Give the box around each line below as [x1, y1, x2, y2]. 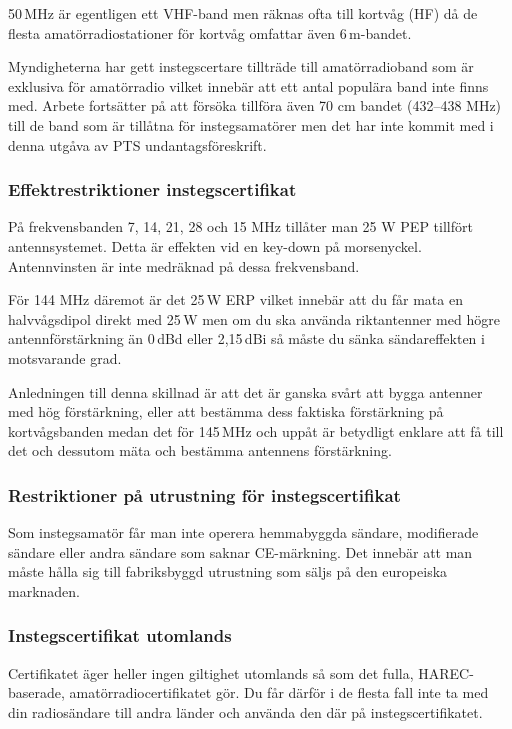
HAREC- [418, 662, 474, 683]
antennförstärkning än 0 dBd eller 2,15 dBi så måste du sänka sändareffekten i [8, 328, 485, 349]
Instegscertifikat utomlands [8, 623, 232, 648]
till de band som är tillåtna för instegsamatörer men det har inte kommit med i [8, 114, 494, 135]
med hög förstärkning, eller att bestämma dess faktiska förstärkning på [8, 401, 444, 422]
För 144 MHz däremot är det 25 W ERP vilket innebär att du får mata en [8, 289, 463, 310]
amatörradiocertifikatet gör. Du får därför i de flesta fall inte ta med [69, 682, 489, 703]
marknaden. [8, 580, 81, 601]
